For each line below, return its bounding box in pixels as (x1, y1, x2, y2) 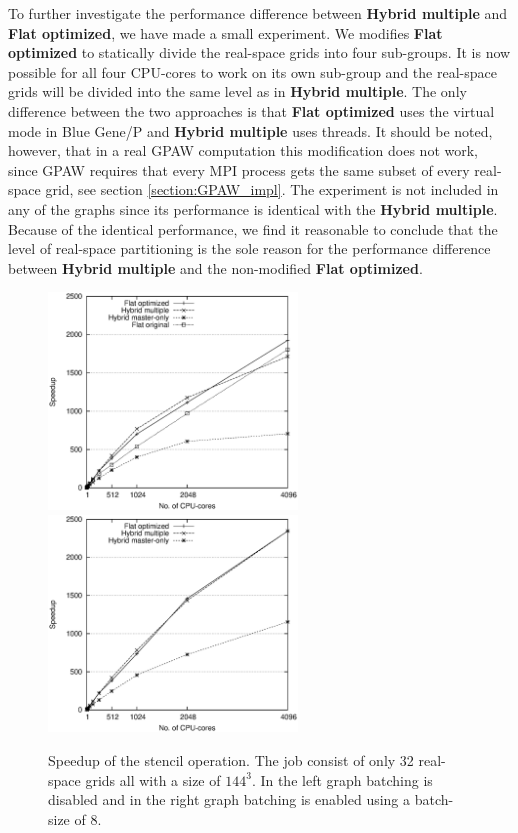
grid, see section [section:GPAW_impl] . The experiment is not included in (45, 179, 499, 200)
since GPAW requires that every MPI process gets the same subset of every (8, 159, 470, 180)
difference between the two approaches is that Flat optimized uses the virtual (8, 100, 495, 121)
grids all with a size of (85, 769, 221, 790)
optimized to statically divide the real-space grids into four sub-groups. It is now (8, 42, 511, 63)
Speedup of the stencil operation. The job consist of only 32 (48, 750, 414, 771)
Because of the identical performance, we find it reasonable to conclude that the (8, 218, 498, 239)
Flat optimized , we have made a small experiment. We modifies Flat (8, 22, 443, 43)
